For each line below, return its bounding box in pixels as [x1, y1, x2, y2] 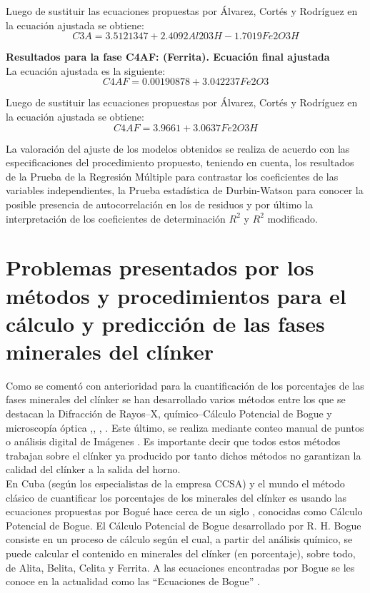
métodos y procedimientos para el [6, 280, 346, 310]
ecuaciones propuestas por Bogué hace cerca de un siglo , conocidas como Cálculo [6, 504, 363, 519]
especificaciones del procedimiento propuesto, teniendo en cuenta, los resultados [6, 155, 354, 170]
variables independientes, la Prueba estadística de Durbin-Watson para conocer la [6, 183, 364, 198]
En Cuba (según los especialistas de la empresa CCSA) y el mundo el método [6, 475, 345, 490]
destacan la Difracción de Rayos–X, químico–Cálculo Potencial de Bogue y [6, 406, 332, 420]
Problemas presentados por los [6, 253, 314, 282]
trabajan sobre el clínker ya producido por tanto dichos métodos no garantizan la [6, 447, 361, 462]
